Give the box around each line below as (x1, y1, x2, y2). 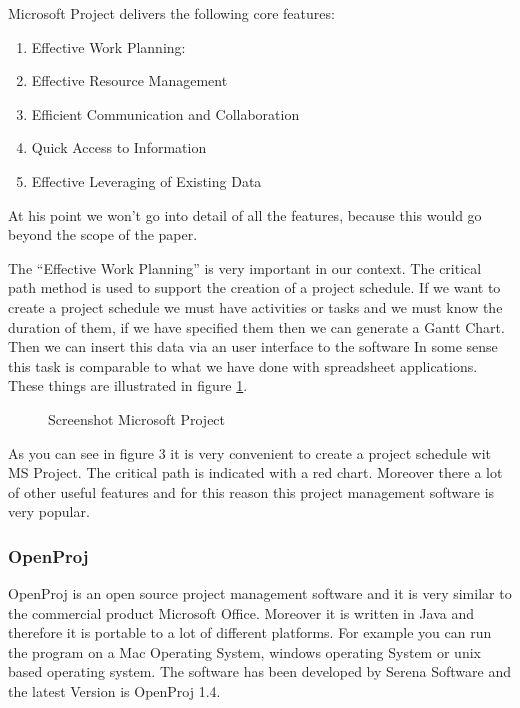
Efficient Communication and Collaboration (31, 103, 300, 124)
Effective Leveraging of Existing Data (31, 170, 262, 191)
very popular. (8, 501, 90, 522)
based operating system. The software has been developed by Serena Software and (8, 661, 511, 682)
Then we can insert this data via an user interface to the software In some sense (8, 336, 498, 357)
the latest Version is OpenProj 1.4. (8, 681, 221, 702)
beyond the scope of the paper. (8, 224, 198, 245)
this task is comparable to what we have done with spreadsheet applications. (8, 355, 478, 376)
